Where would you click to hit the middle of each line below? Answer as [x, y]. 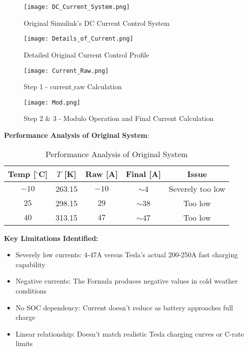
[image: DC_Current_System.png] [77, 7]
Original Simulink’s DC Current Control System [97, 23]
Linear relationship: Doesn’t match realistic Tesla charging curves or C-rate [130, 333]
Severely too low [197, 188]
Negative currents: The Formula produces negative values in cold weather [127, 281]
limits [24, 343]
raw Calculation [98, 87]
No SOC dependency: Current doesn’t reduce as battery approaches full [124, 307]
